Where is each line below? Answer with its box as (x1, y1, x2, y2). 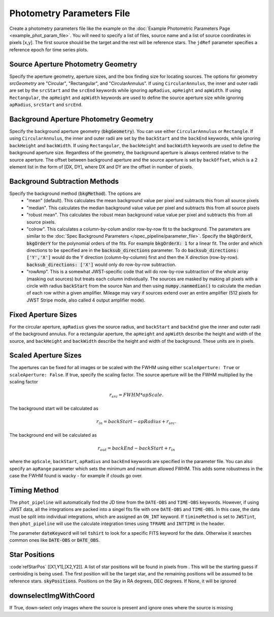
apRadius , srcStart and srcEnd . (9, 102, 83, 108)
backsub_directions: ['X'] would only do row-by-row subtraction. (26, 262, 177, 268)
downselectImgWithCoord (9, 591, 95, 600)
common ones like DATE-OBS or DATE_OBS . (9, 537, 100, 543)
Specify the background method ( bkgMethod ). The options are (9, 190, 141, 197)
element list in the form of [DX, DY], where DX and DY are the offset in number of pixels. (9, 164, 193, 170)
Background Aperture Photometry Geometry (9, 115, 154, 123)
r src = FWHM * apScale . (109, 392, 164, 399)
